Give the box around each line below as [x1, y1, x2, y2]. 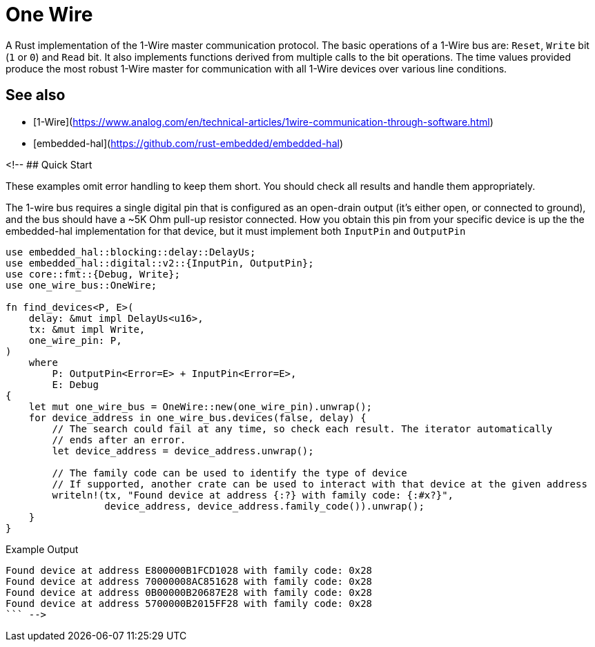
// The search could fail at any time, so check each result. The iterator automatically [52, 423, 553, 434]
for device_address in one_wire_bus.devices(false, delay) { [28, 412, 367, 423]
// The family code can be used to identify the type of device [52, 467, 407, 479]
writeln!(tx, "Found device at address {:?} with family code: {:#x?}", [52, 489, 454, 501]
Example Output [6, 543, 79, 555]
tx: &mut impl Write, [28, 323, 146, 335]
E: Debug [52, 378, 99, 390]
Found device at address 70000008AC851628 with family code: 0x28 [6, 575, 373, 587]
